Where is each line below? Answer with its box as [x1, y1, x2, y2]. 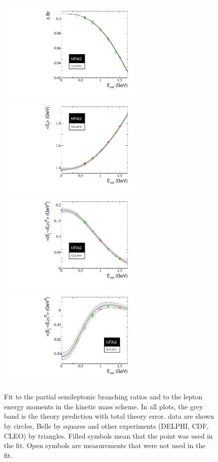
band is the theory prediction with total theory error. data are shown [4, 411, 214, 421]
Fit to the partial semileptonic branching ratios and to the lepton [4, 391, 203, 402]
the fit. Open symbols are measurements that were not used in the [4, 440, 206, 451]
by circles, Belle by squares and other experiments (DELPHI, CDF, [4, 421, 209, 431]
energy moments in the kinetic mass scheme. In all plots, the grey [4, 401, 203, 411]
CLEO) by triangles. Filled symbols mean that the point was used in [4, 430, 213, 441]
